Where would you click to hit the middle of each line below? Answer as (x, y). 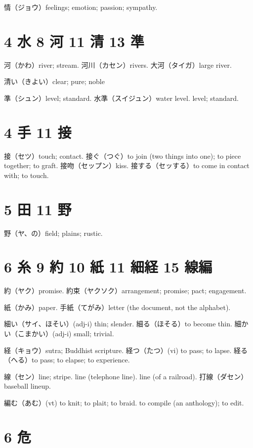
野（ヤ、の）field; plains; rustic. (53, 233)
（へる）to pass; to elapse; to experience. (67, 360)
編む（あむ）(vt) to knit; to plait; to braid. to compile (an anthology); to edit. (124, 403)
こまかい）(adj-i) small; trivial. (66, 334)
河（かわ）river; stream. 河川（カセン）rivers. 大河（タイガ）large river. (118, 65)
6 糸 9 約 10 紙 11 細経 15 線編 (108, 267)
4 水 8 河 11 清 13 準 (74, 41)
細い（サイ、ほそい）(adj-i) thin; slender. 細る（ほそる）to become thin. (118, 324)
